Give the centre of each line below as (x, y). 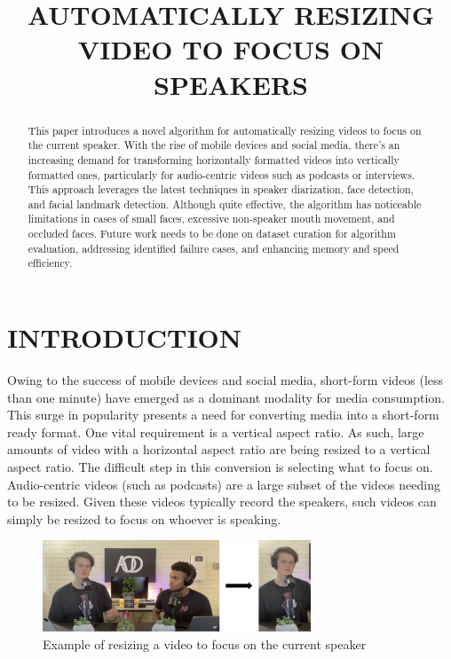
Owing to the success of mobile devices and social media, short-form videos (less (225, 380)
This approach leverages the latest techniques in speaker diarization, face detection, (221, 189)
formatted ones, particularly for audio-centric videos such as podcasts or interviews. (222, 174)
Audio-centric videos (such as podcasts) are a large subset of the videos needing (224, 484)
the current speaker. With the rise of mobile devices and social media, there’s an (214, 145)
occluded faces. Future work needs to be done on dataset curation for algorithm (212, 234)
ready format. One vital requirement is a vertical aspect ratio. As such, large (216, 431)
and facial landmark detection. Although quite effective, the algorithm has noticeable (225, 204)
